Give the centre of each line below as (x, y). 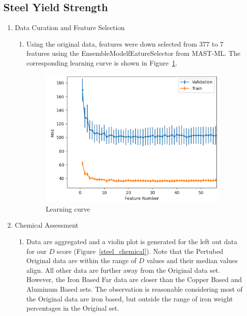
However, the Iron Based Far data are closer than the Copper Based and (134, 279)
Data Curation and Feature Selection (70, 27)
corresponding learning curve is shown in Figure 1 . (102, 62)
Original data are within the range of (81, 260)
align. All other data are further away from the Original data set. (123, 270)
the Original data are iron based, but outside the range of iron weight (130, 298)
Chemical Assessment (46, 225)
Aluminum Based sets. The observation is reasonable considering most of (134, 289)
